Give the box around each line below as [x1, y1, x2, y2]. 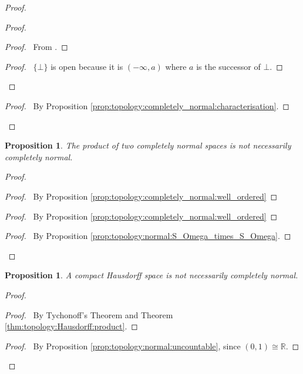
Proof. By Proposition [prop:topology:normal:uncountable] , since [5, 339, 241, 352]
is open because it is [51, 60, 123, 72]
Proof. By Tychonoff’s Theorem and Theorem [5, 308, 173, 321]
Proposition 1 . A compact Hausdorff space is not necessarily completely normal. [5, 269, 298, 281]
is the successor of [196, 60, 261, 72]
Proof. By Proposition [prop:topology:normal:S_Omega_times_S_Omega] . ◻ [5, 230, 291, 242]
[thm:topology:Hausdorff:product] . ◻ [5, 320, 138, 332]
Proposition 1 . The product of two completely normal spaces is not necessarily [5, 139, 291, 151]
